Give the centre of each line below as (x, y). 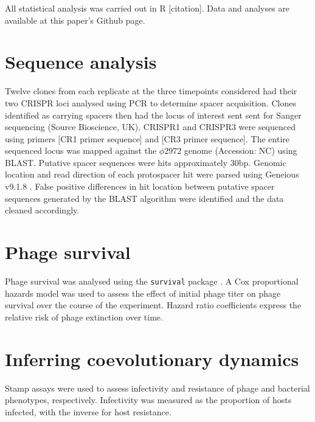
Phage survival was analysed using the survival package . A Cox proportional (152, 281)
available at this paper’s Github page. (75, 20)
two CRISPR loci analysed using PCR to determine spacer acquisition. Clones (151, 102)
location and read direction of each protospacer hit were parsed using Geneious (152, 174)
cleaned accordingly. (42, 210)
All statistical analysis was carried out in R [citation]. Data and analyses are (147, 8)
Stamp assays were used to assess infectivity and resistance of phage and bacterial (157, 388)
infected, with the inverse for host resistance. (88, 411)
